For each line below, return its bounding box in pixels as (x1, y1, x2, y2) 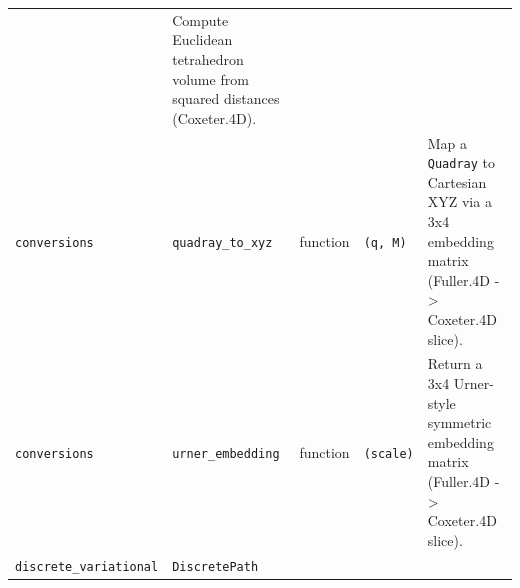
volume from (172, 68, 249, 89)
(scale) (363, 446, 414, 461)
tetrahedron (172, 48, 244, 69)
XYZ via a (427, 191, 492, 212)
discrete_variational (15, 559, 159, 574)
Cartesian (427, 171, 487, 192)
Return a (427, 353, 483, 374)
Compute (172, 9, 229, 30)
